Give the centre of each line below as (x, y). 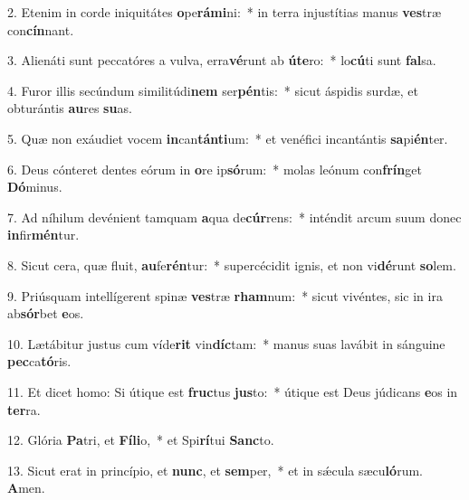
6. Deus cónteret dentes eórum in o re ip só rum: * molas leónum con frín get (215, 169)
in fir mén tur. (43, 235)
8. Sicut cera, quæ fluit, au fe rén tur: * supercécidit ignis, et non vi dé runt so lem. (232, 264)
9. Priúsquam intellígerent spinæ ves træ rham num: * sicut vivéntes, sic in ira (225, 295)
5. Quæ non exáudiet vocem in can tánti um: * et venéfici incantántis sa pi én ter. (228, 138)
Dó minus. (35, 187)
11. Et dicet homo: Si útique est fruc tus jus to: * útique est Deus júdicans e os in (233, 391)
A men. (26, 488)
